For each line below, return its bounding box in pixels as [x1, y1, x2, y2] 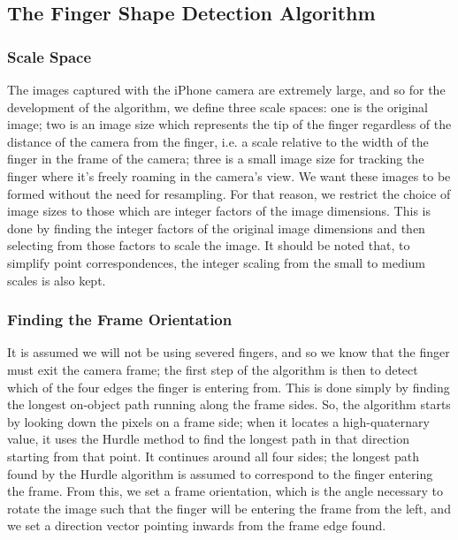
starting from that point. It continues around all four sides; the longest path [7, 446, 420, 465]
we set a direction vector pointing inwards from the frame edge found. [7, 516, 386, 535]
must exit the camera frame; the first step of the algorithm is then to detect [7, 360, 418, 378]
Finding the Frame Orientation [7, 308, 233, 331]
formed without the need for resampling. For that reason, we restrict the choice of [7, 184, 451, 202]
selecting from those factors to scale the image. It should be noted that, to [7, 236, 410, 255]
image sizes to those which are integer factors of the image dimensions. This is [7, 202, 431, 220]
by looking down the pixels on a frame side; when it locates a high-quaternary [7, 412, 430, 430]
